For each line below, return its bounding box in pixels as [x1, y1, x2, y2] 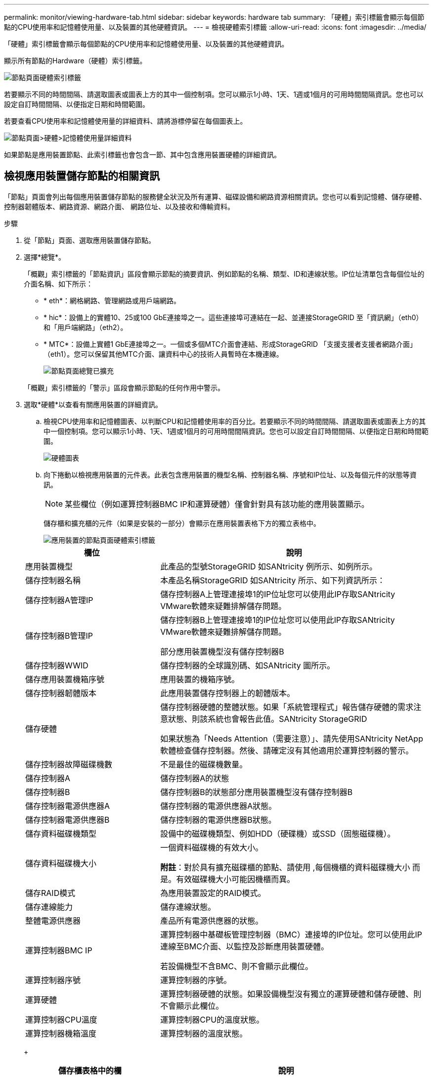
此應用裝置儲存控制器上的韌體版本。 [160, 688, 295, 698]
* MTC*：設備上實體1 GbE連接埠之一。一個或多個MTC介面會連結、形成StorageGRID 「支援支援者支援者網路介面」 [43, 339, 417, 348]
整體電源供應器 [25, 915, 81, 926]
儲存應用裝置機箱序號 [25, 674, 105, 684]
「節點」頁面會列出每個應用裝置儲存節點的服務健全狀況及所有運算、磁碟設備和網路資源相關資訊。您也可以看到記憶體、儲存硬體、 [4, 192, 426, 201]
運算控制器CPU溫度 [25, 1014, 97, 1025]
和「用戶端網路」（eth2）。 [43, 323, 128, 331]
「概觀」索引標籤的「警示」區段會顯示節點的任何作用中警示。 [24, 383, 224, 392]
